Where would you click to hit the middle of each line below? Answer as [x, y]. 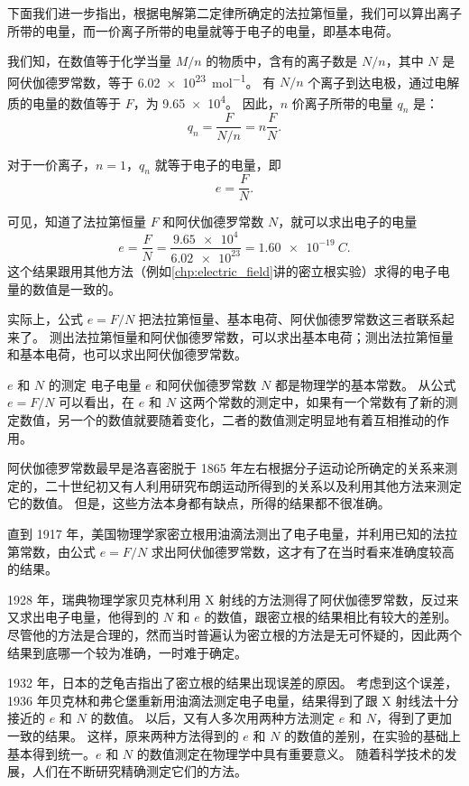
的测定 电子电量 [95, 384]
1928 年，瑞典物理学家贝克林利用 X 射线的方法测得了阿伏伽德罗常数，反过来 [233, 599]
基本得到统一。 [51, 753]
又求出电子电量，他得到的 [83, 617]
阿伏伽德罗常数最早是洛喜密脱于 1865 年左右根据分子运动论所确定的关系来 [226, 468]
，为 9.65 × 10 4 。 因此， [207, 102]
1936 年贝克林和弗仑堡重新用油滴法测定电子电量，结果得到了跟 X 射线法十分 [233, 700]
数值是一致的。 [76, 288]
